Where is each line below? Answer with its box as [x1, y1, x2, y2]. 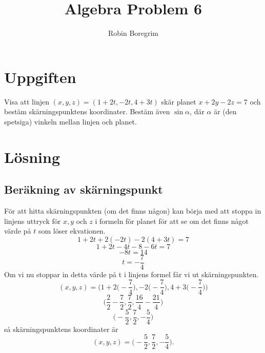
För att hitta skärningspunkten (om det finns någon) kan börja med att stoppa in [4, 205, 261, 216]
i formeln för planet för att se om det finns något [95, 215, 249, 226]
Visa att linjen [4, 96, 49, 107]
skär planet [161, 96, 196, 107]
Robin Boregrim [108, 28, 159, 38]
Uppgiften [4, 66, 76, 87]
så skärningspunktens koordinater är [4, 323, 118, 334]
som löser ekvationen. [38, 225, 106, 236]
